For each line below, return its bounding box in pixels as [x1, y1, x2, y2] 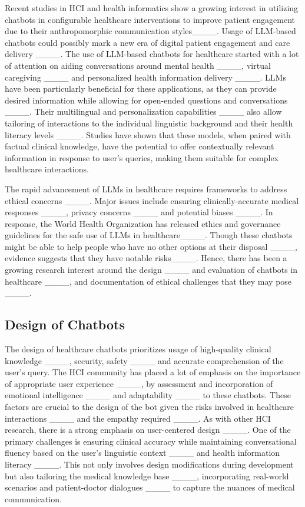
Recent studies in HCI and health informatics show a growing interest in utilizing [5, 2, 299, 14]
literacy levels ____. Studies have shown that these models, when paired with [5, 128, 291, 141]
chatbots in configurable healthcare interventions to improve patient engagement [5, 13, 296, 25]
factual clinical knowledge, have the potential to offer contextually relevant [5, 140, 274, 152]
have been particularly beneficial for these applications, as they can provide [5, 82, 277, 95]
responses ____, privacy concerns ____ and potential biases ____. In [5, 206, 273, 218]
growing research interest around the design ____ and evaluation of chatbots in [5, 263, 298, 276]
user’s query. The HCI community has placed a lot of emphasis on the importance [5, 366, 301, 378]
